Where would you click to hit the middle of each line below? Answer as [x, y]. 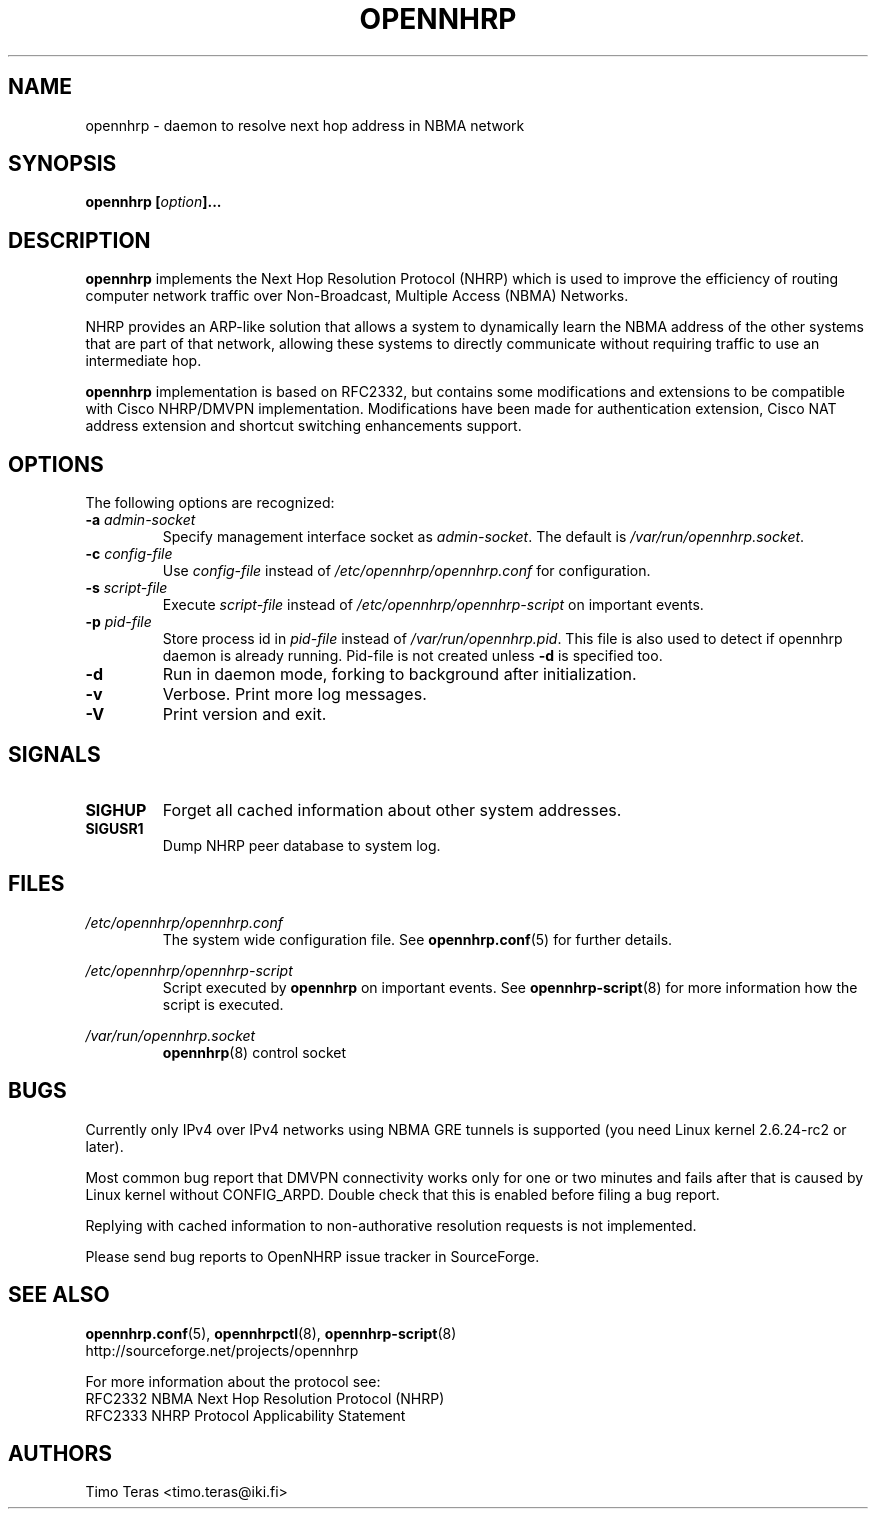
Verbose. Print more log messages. [294, 694]
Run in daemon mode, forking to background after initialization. [399, 674]
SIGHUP [116, 809]
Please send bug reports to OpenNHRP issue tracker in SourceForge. [312, 1256]
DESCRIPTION [79, 240]
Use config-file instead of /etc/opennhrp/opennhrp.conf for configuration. [406, 571]
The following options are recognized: [210, 503]
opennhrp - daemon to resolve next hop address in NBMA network [305, 125]
